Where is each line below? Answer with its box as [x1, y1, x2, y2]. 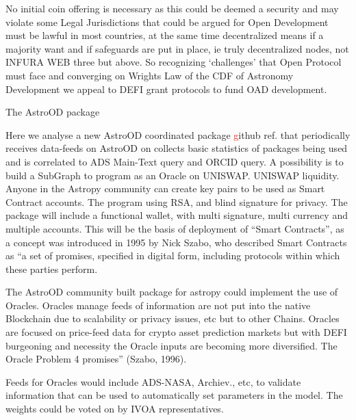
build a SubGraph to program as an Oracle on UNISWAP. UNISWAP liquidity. [5, 168, 340, 182]
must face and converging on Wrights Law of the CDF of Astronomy [5, 68, 294, 82]
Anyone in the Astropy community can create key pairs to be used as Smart [5, 181, 325, 196]
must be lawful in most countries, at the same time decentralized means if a [5, 28, 324, 42]
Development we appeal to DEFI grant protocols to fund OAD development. [5, 81, 327, 96]
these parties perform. [5, 261, 98, 276]
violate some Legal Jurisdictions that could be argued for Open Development [5, 14, 329, 29]
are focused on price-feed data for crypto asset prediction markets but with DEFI [5, 325, 347, 339]
